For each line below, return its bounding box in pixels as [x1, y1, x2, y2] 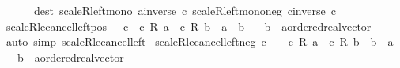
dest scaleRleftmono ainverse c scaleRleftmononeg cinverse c [33, 2, 336, 18]
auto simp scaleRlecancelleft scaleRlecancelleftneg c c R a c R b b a [6, 33, 394, 50]
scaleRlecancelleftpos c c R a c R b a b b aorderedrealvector [6, 17, 372, 34]
